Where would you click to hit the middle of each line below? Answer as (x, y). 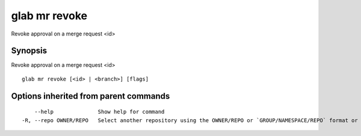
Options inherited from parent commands (91, 96)
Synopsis (29, 51)
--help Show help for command (99, 112)
